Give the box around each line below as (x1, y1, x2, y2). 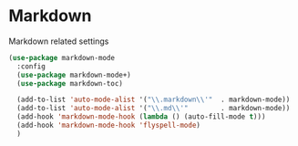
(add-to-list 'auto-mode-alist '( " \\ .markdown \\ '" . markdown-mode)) (16, 95, 291, 105)
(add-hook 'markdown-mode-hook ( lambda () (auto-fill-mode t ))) (16, 112, 266, 121)
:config (16, 61, 46, 71)
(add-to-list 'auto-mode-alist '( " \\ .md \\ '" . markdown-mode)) (16, 104, 291, 113)
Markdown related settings (8, 36, 109, 47)
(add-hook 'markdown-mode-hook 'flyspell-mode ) (16, 120, 201, 130)
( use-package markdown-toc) (16, 78, 124, 88)
